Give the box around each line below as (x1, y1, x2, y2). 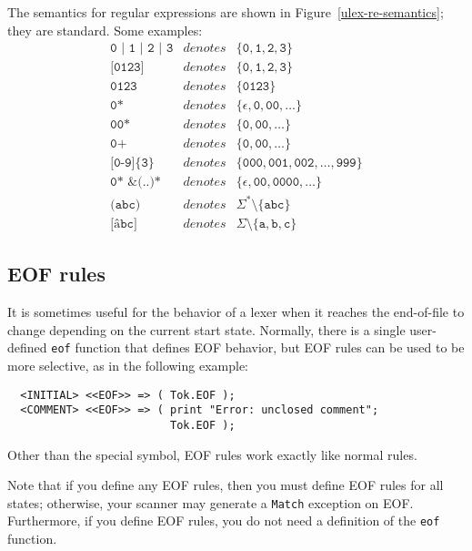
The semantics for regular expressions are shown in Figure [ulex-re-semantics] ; (7, 3, 444, 21)
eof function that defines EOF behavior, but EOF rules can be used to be (51, 338, 465, 357)
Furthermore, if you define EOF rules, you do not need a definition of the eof (7, 511, 440, 530)
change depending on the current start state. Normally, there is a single (7, 320, 406, 339)
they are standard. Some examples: (7, 20, 203, 39)
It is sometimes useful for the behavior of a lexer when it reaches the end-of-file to (7, 302, 465, 321)
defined (7, 338, 47, 357)
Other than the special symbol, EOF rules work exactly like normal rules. (7, 444, 417, 464)
